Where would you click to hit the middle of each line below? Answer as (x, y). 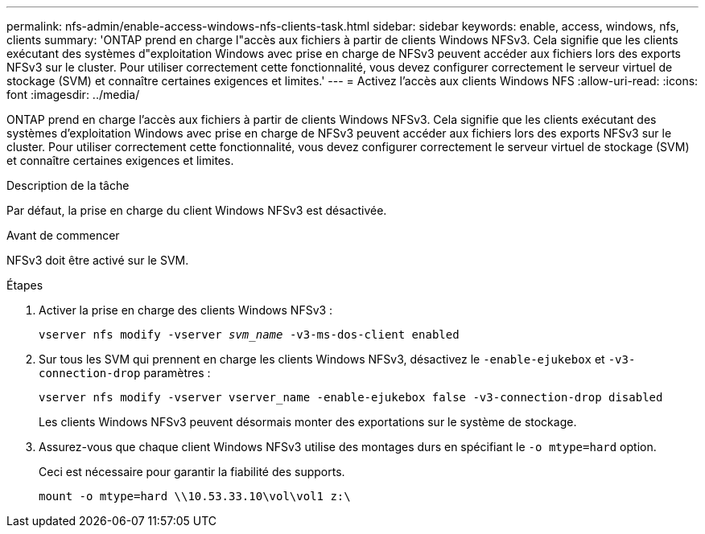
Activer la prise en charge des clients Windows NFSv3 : (186, 310)
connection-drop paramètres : (125, 373)
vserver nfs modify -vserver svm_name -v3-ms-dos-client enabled (249, 335)
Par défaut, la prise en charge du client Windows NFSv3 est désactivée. (197, 210)
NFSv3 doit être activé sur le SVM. (98, 260)
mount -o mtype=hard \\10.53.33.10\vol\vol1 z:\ (195, 496)
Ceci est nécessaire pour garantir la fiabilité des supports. (192, 472)
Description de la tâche (68, 185)
